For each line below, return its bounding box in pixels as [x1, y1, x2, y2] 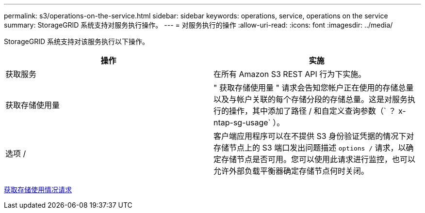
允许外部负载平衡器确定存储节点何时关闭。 [213, 166, 369, 176]
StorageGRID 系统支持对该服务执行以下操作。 [4, 37, 149, 46]
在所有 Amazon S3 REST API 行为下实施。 [213, 69, 366, 79]
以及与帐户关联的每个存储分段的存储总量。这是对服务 [213, 94, 408, 104]
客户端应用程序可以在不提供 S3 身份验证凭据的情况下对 [213, 131, 414, 141]
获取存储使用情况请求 [4, 185, 72, 194]
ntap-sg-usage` [213, 118, 271, 127]
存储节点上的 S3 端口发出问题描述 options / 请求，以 [213, 143, 406, 152]
